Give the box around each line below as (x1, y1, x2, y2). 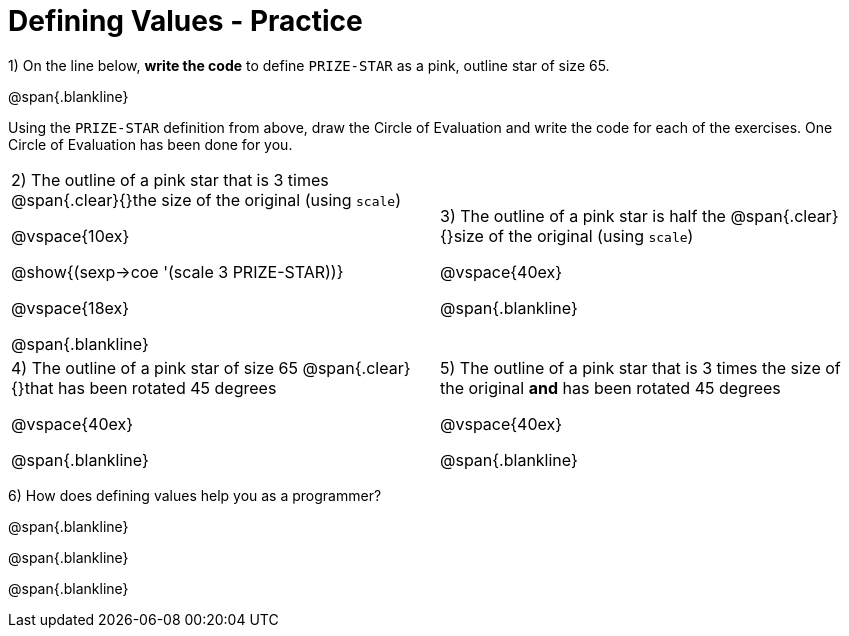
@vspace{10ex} (11, 225, 130, 246)
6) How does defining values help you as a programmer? (8, 486, 382, 504)
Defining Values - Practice (8, 4, 363, 38)
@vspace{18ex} (11, 297, 130, 318)
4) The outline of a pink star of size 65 (11, 357, 298, 378)
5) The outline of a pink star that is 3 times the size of (440, 357, 841, 378)
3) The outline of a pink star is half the (440, 205, 726, 226)
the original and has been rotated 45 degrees (440, 377, 781, 398)
